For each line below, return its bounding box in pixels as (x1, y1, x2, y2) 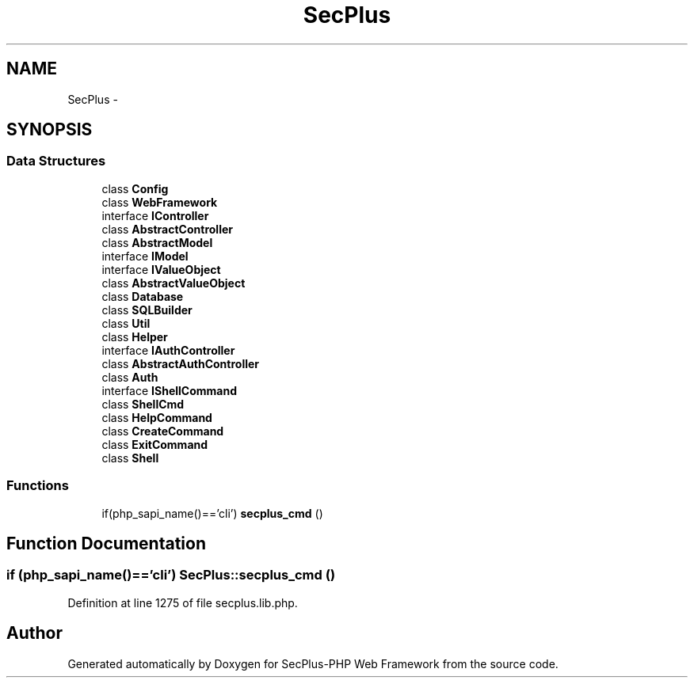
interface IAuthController (101, 343, 235, 357)
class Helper (101, 329, 168, 344)
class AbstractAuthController (101, 356, 260, 370)
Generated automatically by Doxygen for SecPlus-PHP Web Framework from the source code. (67, 656, 559, 671)
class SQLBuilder (101, 302, 193, 317)
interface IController (101, 208, 209, 222)
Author (6, 623, 63, 644)
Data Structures (6, 153, 106, 169)
